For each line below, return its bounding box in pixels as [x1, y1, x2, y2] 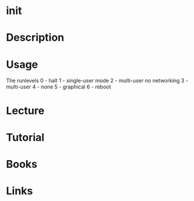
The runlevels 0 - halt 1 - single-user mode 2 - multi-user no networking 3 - [6, 77, 189, 84]
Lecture [6, 104, 45, 117]
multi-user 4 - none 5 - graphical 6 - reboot [6, 83, 111, 90]
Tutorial [6, 131, 45, 144]
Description [6, 31, 64, 45]
